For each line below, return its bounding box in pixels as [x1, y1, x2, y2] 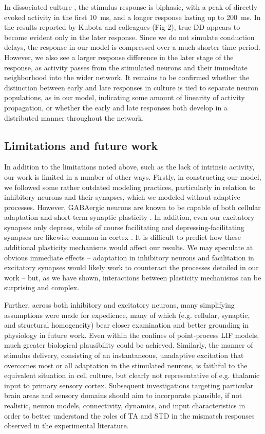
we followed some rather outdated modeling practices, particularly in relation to [4, 181, 256, 192]
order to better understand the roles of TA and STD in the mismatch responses [4, 410, 255, 421]
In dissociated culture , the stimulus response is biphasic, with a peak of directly [4, 2, 258, 12]
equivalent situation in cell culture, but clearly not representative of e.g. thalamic [4, 370, 260, 381]
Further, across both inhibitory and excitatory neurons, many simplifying [4, 299, 235, 310]
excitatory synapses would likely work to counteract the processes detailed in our [4, 262, 259, 273]
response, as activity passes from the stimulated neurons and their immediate [4, 62, 248, 72]
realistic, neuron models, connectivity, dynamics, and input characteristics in [4, 400, 245, 410]
